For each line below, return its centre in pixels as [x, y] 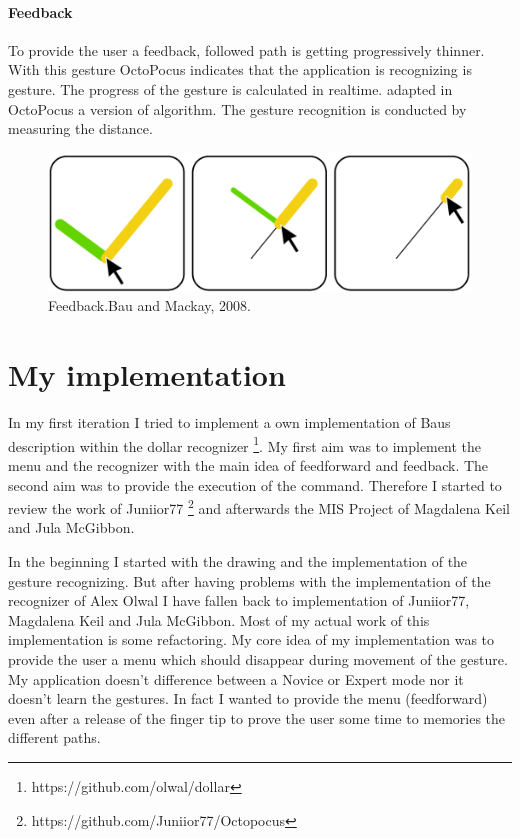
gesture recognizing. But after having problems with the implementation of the [249, 580]
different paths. [54, 737]
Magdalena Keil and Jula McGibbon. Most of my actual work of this [219, 619]
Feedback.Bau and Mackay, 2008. [150, 305]
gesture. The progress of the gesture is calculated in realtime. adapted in [230, 88]
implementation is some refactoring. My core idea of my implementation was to [251, 639]
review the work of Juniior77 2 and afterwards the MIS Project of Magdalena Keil [259, 506]
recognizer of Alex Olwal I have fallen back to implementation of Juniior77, [239, 600]
